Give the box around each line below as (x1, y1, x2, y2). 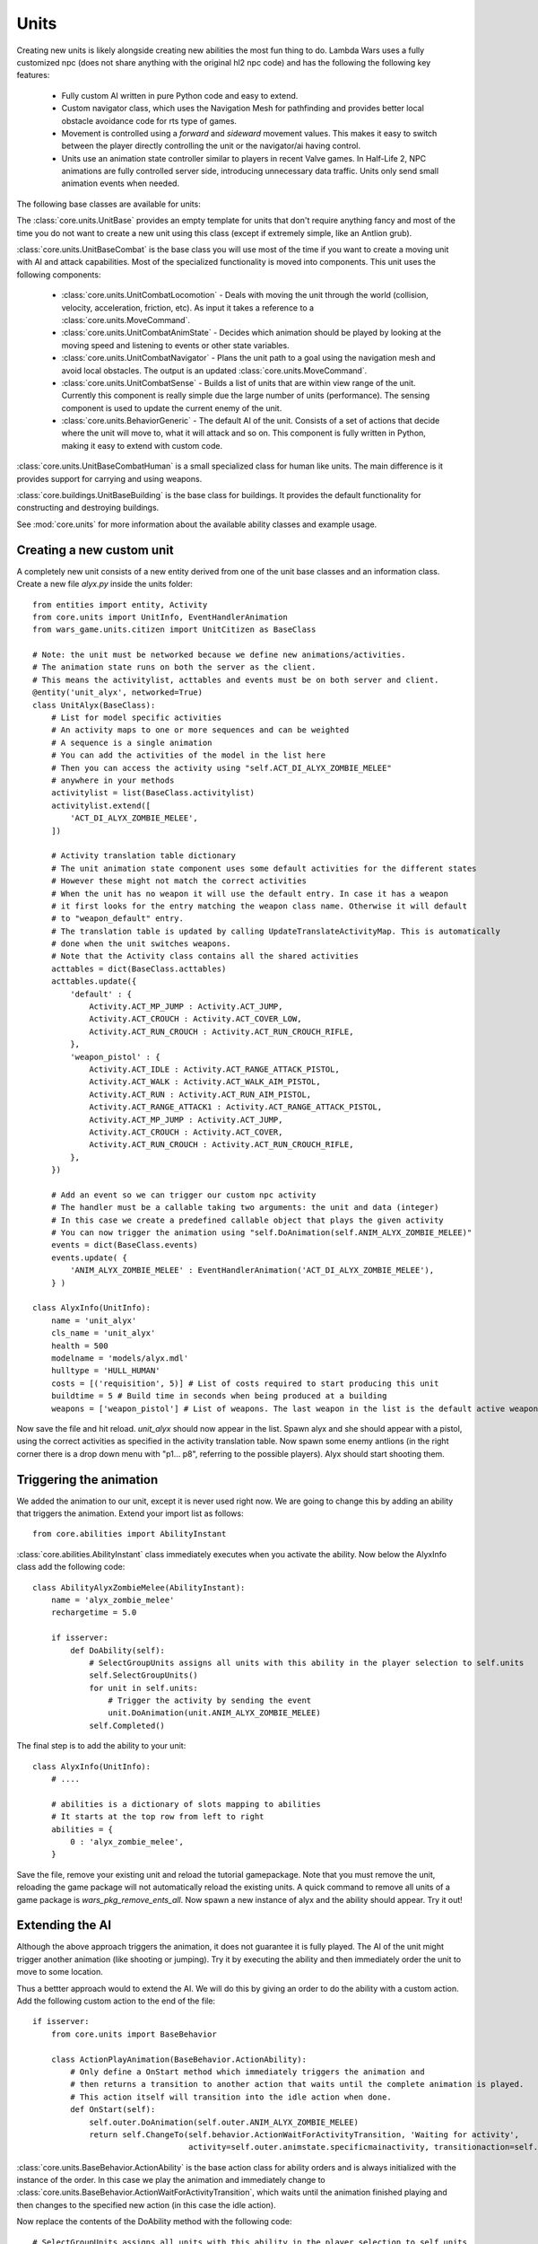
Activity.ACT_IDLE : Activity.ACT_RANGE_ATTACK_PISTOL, (89, 1064, 340, 1074)
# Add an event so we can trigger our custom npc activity (50, 1189, 317, 1200)
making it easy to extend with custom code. (61, 440, 223, 451)
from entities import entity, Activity (32, 600, 208, 609)
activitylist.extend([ (50, 800, 152, 811)
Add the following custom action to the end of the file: (16, 1995, 215, 2006)
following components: (16, 269, 101, 280)
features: (16, 70, 50, 81)
